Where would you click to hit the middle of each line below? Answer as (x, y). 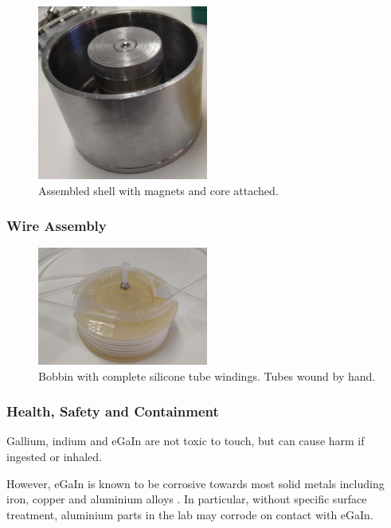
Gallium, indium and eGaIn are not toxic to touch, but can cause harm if (186, 441)
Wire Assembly (57, 226)
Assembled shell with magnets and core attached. (158, 190)
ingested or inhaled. (54, 457)
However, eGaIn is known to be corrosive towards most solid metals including (195, 483)
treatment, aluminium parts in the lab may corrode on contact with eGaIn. (190, 514)
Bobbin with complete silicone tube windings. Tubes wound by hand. (207, 375)
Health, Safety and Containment (113, 411)
